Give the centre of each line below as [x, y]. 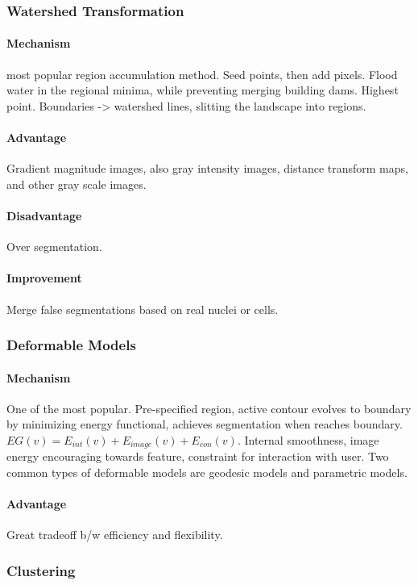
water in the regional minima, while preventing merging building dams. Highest [203, 90]
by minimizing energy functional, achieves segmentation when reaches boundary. [205, 424]
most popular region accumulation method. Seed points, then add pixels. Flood [202, 74]
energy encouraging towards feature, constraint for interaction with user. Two [198, 456]
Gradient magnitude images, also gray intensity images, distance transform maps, [207, 168]
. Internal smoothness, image [308, 440]
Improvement [44, 278]
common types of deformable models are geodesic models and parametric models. [207, 472]
